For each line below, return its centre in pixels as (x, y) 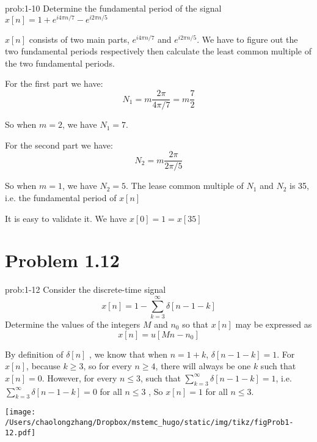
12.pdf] (20, 433)
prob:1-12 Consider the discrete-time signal (86, 289)
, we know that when (129, 354)
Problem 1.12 (62, 260)
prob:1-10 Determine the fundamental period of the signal (113, 8)
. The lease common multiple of (184, 186)
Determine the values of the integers (73, 324)
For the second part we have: (59, 145)
